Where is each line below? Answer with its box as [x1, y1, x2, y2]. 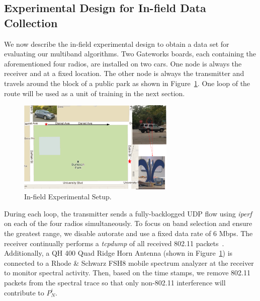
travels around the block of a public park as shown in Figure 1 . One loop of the [4, 78, 250, 88]
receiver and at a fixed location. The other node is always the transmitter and [4, 68, 244, 79]
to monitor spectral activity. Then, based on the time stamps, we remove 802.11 [4, 267, 250, 278]
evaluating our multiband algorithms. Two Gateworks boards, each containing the [4, 48, 256, 59]
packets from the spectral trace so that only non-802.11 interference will [4, 277, 226, 287]
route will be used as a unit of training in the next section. [4, 88, 185, 98]
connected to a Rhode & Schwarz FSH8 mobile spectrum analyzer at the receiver [4, 257, 254, 268]
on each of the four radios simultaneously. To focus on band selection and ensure [4, 218, 252, 229]
